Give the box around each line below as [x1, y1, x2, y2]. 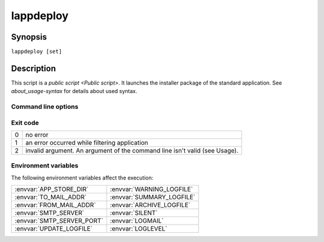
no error [25, 131, 49, 139]
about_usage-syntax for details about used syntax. [11, 88, 137, 95]
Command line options [11, 103, 79, 111]
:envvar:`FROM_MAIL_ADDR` [14, 201, 96, 210]
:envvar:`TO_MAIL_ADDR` [14, 193, 87, 201]
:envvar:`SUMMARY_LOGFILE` [110, 193, 196, 201]
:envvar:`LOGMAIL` [110, 217, 164, 225]
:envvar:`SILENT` [110, 209, 158, 217]
